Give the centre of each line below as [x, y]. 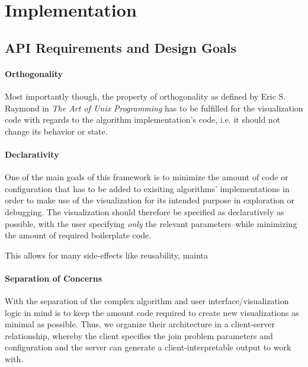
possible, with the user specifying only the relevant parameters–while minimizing [151, 223]
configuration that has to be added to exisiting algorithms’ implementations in [147, 188]
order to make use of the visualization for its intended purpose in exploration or [150, 200]
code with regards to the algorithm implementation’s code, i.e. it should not [143, 119]
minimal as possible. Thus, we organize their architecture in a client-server [140, 324]
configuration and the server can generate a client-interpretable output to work [148, 347]
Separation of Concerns [54, 278]
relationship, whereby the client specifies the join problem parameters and [139, 335]
